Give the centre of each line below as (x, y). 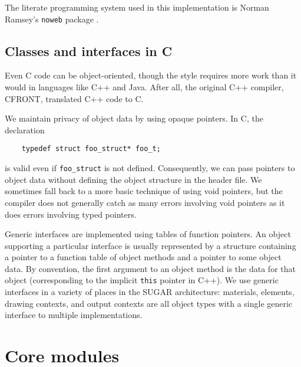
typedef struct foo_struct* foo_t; (91, 149)
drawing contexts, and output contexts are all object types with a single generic (149, 303)
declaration (25, 130)
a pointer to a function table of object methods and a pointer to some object (143, 257)
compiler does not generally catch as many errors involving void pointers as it (145, 202)
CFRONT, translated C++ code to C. (74, 98)
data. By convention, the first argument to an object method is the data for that (150, 268)
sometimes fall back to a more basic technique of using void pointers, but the (144, 191)
